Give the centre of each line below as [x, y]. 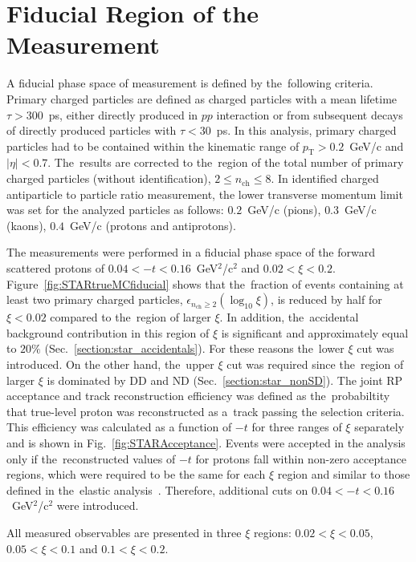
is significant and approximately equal [315, 332]
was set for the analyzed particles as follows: [115, 210]
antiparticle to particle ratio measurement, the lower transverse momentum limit [205, 194]
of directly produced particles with [92, 130]
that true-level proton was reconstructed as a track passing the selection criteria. [206, 411]
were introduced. [98, 505]
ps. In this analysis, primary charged [306, 130]
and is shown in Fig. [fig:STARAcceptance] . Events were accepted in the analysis [206, 442]
